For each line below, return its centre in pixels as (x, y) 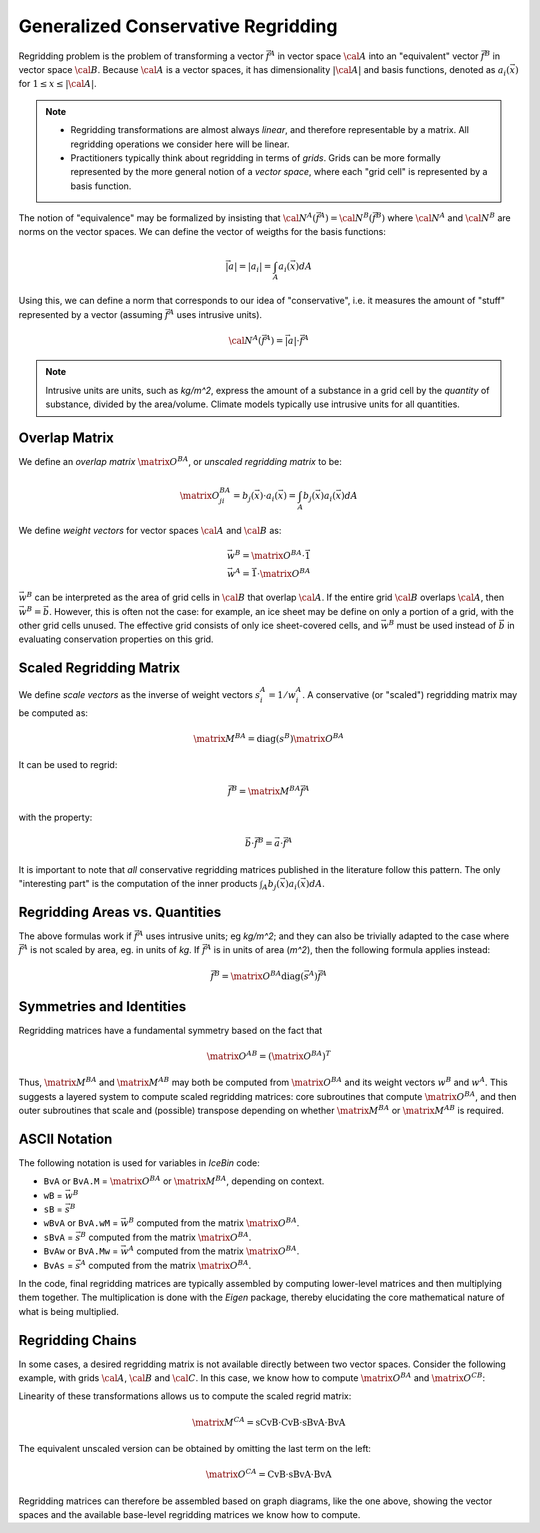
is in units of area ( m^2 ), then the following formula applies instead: (352, 950)
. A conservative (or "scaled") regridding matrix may (409, 695)
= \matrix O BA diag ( (263, 975)
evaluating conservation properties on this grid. (116, 639)
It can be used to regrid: (68, 765)
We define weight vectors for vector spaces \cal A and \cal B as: (150, 530)
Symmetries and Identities (102, 1006)
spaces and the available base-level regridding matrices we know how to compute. (189, 1515)
